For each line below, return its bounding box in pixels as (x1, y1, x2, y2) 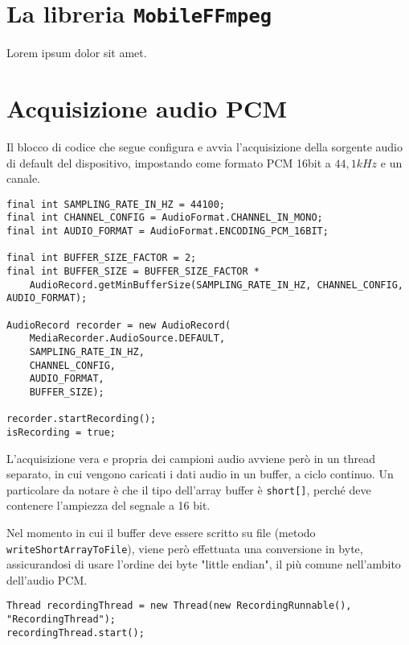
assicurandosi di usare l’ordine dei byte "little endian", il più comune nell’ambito (6, 556, 401, 573)
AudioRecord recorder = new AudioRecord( (6, 319, 231, 331)
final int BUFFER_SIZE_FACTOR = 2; (6, 252, 197, 264)
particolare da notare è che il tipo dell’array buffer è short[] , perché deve (6, 481, 371, 498)
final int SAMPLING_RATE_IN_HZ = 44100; (6, 198, 226, 210)
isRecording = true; (6, 426, 117, 438)
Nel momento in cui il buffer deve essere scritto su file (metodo (6, 524, 316, 540)
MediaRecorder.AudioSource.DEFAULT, (29, 333, 226, 345)
